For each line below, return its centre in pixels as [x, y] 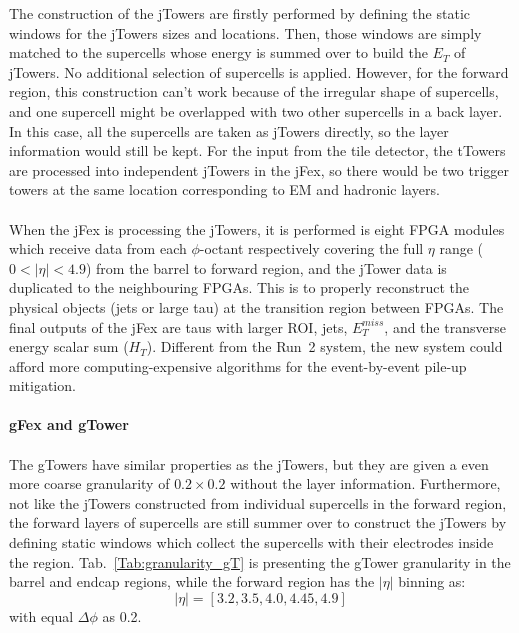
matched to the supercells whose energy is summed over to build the [218, 52]
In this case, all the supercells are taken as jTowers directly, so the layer [229, 130]
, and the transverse [445, 326]
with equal [41, 615]
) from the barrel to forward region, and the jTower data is [266, 267]
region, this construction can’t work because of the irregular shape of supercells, [254, 91]
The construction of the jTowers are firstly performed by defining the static [239, 13]
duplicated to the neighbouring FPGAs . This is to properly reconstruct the [239, 287]
